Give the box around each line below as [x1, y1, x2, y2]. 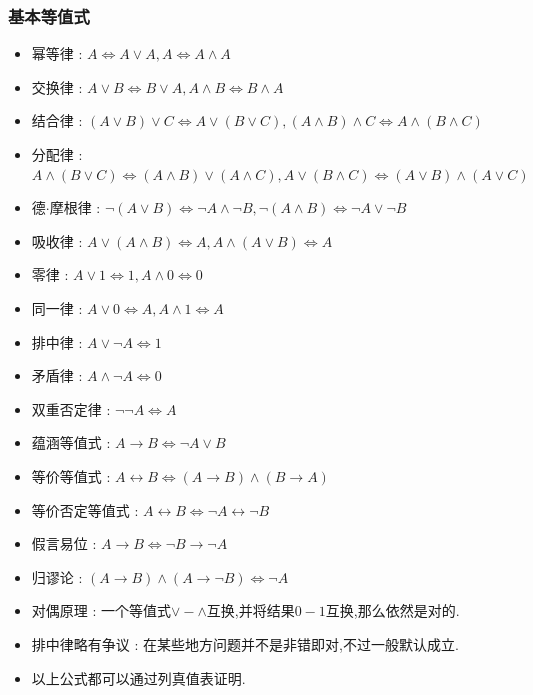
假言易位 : [31, 533, 97, 554]
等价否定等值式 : [31, 499, 139, 520]
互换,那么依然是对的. [325, 600, 460, 621]
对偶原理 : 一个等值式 [31, 600, 172, 621]
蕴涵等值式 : [31, 432, 111, 453]
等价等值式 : [31, 465, 111, 486]
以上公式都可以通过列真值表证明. [31, 667, 246, 688]
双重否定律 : [31, 398, 111, 419]
